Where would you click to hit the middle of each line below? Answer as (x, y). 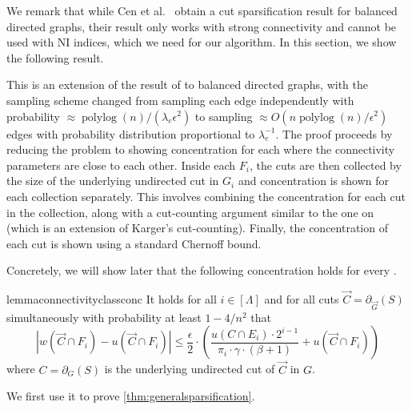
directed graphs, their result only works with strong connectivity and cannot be (202, 26)
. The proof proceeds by (334, 133)
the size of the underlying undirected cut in (113, 181)
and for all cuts (302, 299)
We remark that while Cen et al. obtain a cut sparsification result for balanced (202, 10)
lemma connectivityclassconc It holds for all (112, 299)
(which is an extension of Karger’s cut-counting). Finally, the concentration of (197, 228)
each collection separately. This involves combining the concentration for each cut (206, 196)
